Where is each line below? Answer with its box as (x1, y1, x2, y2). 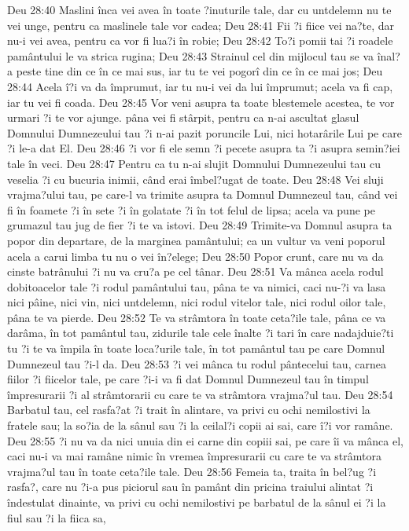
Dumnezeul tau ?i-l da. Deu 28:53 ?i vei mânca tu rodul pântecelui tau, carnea (7, 355, 386, 372)
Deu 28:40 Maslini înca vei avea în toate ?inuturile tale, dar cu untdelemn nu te (7, 2, 392, 17)
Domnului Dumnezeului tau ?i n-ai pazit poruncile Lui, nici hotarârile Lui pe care (7, 124, 402, 141)
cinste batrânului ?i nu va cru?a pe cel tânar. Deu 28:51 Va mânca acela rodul (7, 263, 384, 280)
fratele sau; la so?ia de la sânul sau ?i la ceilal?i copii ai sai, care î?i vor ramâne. (7, 417, 393, 434)
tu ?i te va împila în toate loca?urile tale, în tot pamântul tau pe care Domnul (7, 340, 385, 357)
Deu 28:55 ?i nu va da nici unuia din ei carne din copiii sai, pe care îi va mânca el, (7, 432, 403, 449)
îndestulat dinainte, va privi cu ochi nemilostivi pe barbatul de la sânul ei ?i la (7, 494, 386, 510)
